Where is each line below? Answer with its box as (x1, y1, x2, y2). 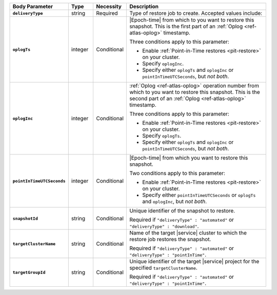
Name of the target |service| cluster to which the (129, 229, 247, 236)
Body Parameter (12, 3, 53, 10)
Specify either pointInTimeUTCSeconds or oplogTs (142, 191, 256, 199)
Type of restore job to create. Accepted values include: (129, 10, 263, 16)
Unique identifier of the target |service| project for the (129, 258, 260, 265)
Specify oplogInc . (142, 60, 184, 67)
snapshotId (12, 215, 38, 221)
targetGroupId (12, 269, 46, 275)
